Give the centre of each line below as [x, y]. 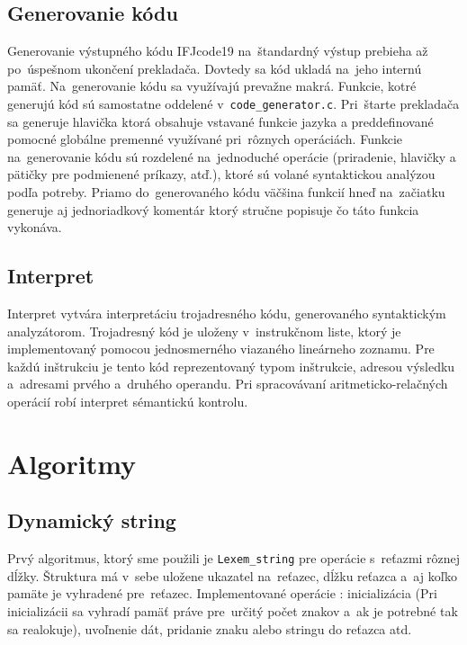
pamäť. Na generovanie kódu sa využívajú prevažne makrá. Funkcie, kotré [212, 86]
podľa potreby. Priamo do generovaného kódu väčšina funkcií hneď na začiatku [226, 192]
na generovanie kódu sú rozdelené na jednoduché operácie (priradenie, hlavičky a [232, 156]
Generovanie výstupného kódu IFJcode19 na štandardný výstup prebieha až [218, 51]
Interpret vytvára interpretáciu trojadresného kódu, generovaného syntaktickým [227, 313]
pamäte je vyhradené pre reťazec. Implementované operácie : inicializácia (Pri [222, 593]
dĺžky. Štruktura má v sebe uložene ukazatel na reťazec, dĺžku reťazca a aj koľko [232, 575]
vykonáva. [35, 227]
